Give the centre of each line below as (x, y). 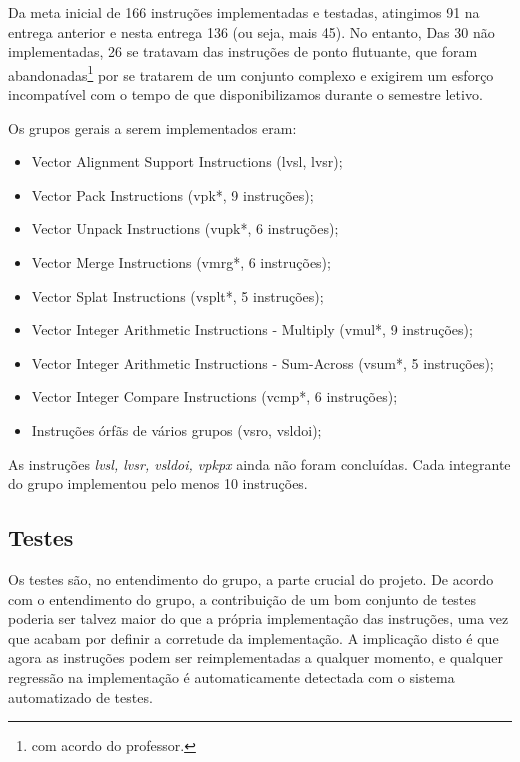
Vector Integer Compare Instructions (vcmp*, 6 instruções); (214, 396)
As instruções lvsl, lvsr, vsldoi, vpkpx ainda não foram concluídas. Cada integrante (259, 463)
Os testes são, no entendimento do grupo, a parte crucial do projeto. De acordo (251, 578)
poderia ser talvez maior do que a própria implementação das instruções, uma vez (258, 618)
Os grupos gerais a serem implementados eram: (152, 127)
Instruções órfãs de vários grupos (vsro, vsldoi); (176, 429)
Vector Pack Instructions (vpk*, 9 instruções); (172, 194)
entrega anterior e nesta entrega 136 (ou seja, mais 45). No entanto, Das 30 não (251, 31)
